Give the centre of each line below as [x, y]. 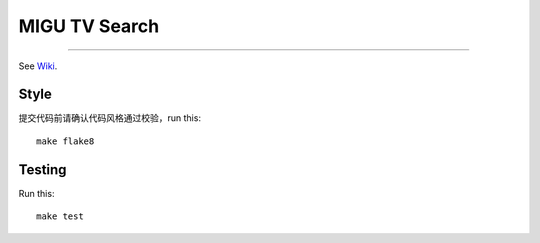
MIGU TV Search [89, 26]
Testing [42, 169]
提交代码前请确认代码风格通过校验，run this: [110, 118]
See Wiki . [38, 66]
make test [60, 216]
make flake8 [65, 141]
